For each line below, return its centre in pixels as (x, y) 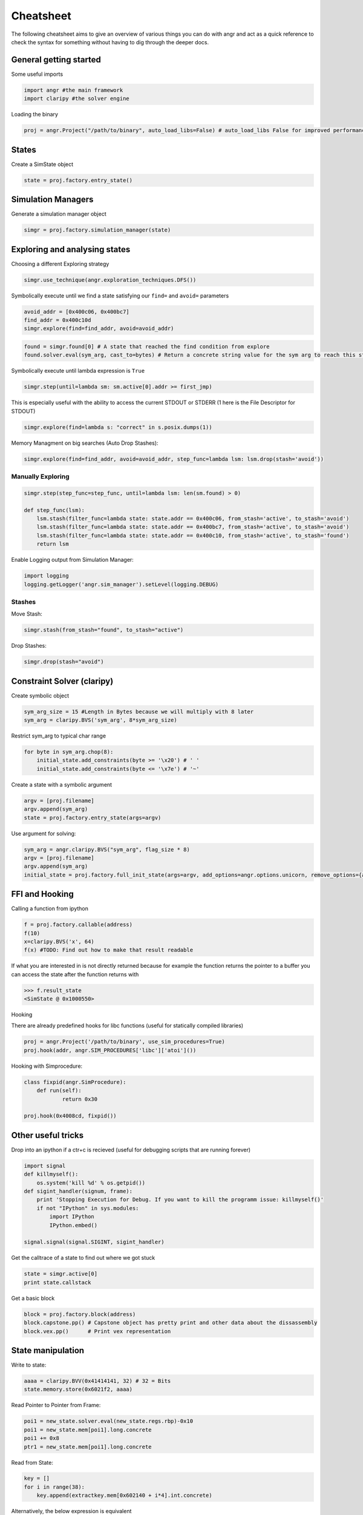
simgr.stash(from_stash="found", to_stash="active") (104, 630)
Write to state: (29, 1365)
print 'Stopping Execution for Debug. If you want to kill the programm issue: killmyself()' (180, 1200)
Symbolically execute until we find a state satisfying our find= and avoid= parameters (120, 295)
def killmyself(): (51, 1174)
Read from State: (32, 1462)
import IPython (72, 1217)
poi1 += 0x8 (42, 1438)
